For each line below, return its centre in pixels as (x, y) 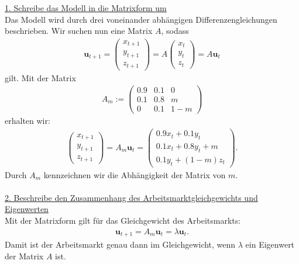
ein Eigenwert (270, 244)
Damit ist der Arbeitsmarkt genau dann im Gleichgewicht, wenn (120, 244)
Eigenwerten (27, 209)
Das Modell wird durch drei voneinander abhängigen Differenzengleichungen (141, 19)
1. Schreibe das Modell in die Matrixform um (86, 8)
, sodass (175, 31)
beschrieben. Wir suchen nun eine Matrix (79, 31)
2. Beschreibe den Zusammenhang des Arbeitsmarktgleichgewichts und (131, 197)
